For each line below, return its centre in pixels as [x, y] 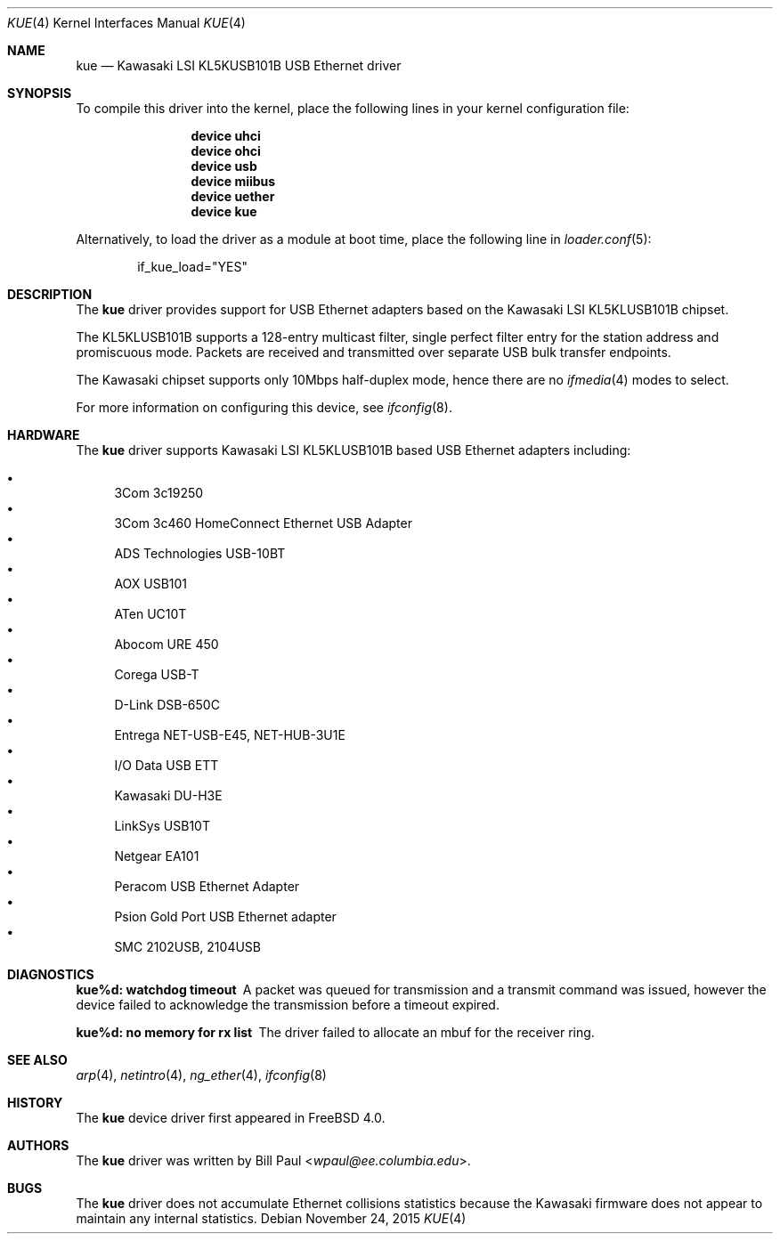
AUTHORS [38, 1145]
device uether [233, 196]
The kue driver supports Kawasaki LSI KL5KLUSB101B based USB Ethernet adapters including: [353, 450]
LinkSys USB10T [162, 826]
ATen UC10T [150, 614]
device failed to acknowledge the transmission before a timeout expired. [288, 1005]
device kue [224, 211]
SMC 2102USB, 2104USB [187, 947]
